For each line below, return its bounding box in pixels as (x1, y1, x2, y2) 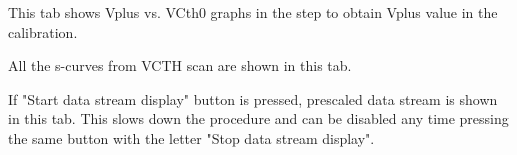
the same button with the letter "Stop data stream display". (8, 127, 375, 148)
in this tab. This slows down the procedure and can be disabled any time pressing (8, 108, 509, 129)
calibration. (8, 21, 78, 42)
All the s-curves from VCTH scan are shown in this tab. (8, 55, 352, 76)
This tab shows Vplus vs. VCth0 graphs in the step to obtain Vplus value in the (8, 2, 498, 22)
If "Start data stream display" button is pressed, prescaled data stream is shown (8, 88, 498, 109)
